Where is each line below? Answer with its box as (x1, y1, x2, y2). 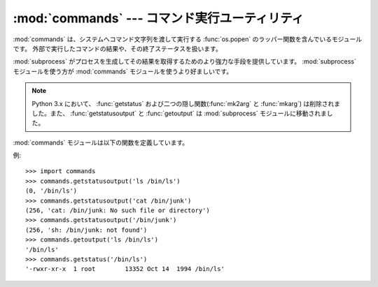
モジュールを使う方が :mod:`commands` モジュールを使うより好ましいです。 (13, 67, 233, 75)
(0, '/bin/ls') (25, 187, 78, 195)
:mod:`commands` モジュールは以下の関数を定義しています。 (13, 138, 189, 147)
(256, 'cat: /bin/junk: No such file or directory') (25, 207, 210, 214)
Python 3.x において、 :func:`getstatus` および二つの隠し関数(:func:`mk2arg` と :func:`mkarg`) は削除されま (31, 99, 341, 108)
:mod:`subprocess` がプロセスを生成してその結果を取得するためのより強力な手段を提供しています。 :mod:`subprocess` (13, 57, 356, 66)
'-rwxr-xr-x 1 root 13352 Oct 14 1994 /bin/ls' (25, 265, 225, 273)
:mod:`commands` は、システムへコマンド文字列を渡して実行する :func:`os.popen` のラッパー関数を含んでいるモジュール (13, 35, 363, 43)
